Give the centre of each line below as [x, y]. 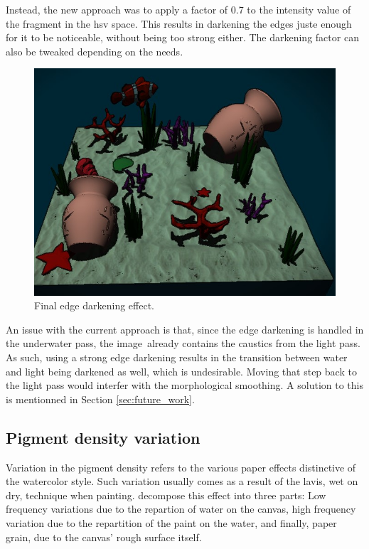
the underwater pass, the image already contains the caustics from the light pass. [183, 343]
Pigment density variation [103, 437]
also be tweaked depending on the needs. [95, 51]
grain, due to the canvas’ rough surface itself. [104, 537]
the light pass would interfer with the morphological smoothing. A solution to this [184, 385]
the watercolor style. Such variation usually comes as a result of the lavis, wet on [182, 481]
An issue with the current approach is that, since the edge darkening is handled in [185, 329]
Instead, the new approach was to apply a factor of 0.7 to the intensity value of [178, 9]
